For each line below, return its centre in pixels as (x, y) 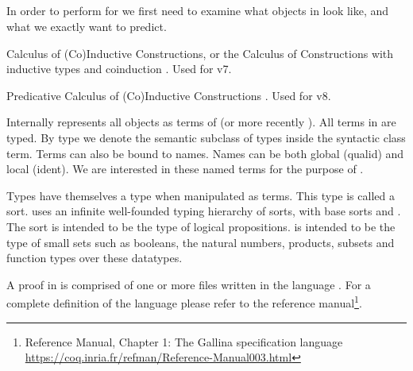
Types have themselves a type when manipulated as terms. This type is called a (201, 195)
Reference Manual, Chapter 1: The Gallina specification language (184, 341)
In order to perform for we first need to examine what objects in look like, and (198, 11)
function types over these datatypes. (95, 258)
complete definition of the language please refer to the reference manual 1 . (184, 301)
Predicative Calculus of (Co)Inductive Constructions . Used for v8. (169, 95)
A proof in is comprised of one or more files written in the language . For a (189, 284)
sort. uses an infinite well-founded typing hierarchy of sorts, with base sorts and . (204, 211)
